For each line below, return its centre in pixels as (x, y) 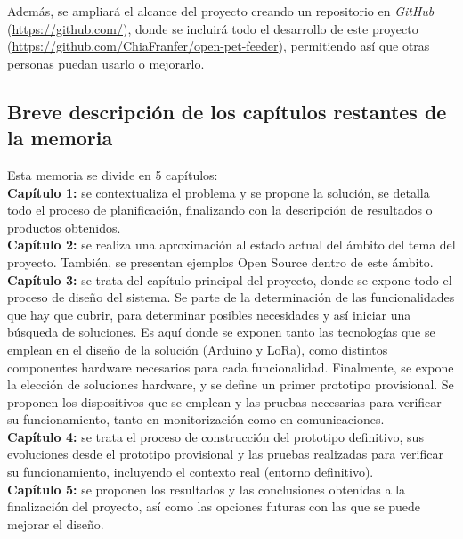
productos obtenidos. (64, 227)
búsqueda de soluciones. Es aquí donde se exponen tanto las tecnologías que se (221, 332)
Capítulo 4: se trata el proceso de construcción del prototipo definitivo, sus (215, 436)
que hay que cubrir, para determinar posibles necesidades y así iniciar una (209, 314)
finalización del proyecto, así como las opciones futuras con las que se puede (214, 506)
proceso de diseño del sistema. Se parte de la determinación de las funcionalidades (231, 297)
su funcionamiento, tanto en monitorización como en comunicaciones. (196, 419)
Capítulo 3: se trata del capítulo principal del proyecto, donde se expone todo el (230, 279)
